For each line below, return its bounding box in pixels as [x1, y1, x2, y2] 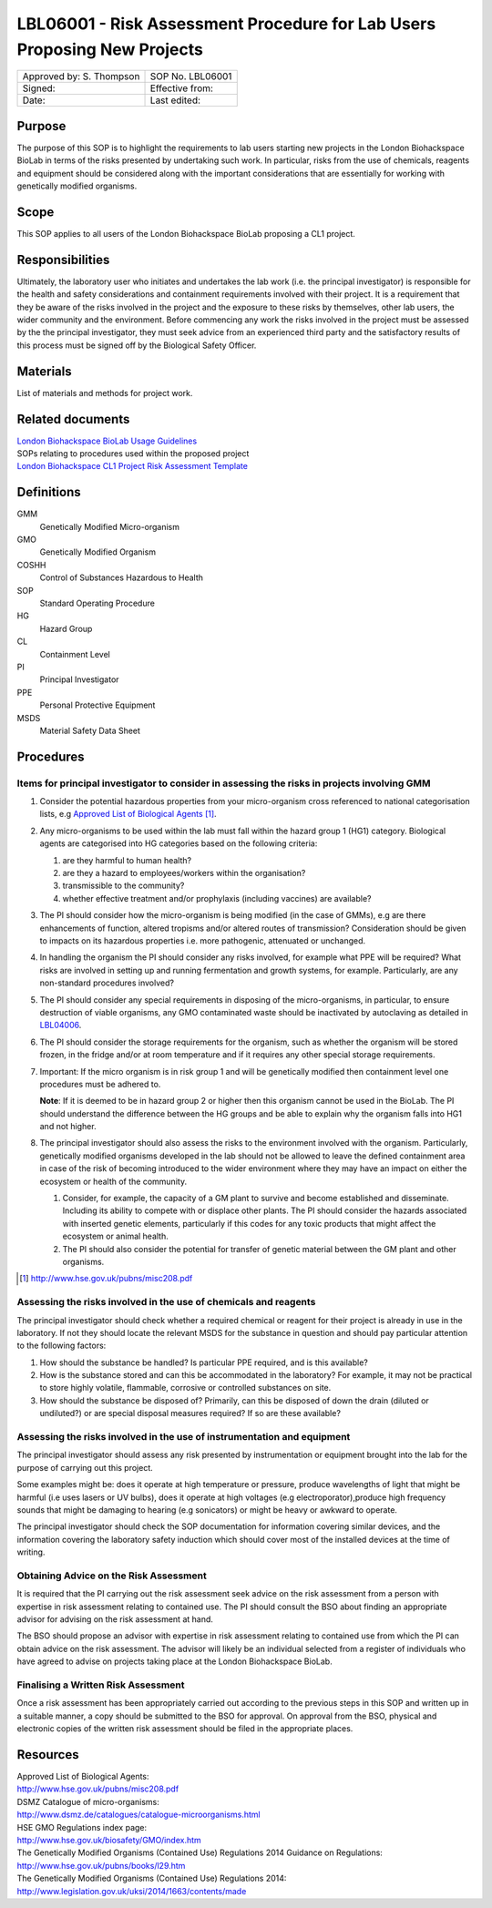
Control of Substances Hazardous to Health [39, 572, 204, 583]
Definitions [16, 485, 81, 500]
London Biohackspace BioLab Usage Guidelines [16, 435, 198, 446]
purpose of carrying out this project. [16, 1462, 154, 1473]
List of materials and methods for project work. [16, 387, 193, 398]
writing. [16, 1546, 46, 1557]
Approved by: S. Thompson [22, 70, 140, 83]
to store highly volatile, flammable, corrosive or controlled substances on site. [39, 1383, 332, 1393]
